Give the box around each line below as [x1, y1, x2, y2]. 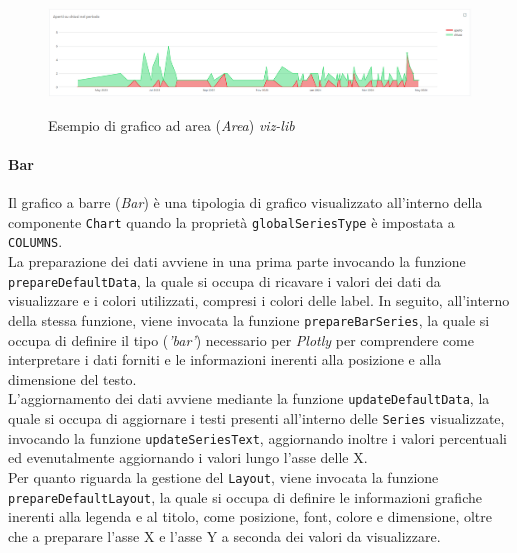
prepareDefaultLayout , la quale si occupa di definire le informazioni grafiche [8, 486, 482, 507]
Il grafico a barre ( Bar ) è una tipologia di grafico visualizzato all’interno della [8, 192, 483, 213]
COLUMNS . [8, 231, 63, 252]
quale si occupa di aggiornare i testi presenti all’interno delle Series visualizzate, [8, 407, 505, 428]
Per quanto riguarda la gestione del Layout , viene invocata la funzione [8, 466, 439, 487]
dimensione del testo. [8, 368, 137, 389]
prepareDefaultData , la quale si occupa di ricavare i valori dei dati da [8, 270, 441, 291]
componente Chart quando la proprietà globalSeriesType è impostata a [8, 211, 455, 232]
